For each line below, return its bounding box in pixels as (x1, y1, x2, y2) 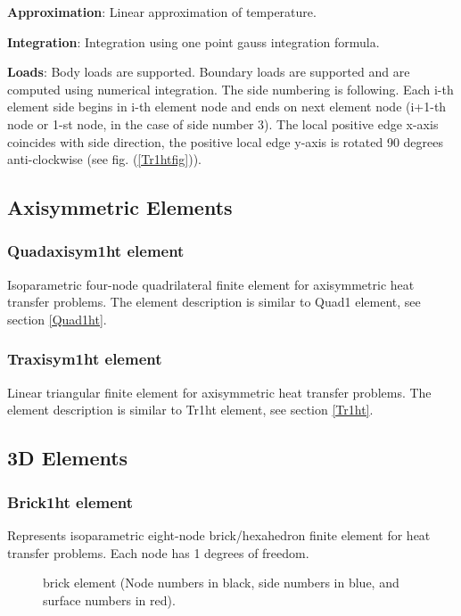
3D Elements (7, 444, 128, 472)
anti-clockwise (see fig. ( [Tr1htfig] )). (7, 150, 202, 168)
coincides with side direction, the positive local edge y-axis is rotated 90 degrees (7, 132, 443, 151)
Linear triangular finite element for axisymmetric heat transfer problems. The (7, 382, 432, 401)
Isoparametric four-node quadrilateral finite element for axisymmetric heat (7, 275, 415, 293)
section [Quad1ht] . (7, 309, 107, 328)
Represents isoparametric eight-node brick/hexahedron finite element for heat (7, 525, 431, 544)
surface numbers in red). (43, 590, 176, 609)
